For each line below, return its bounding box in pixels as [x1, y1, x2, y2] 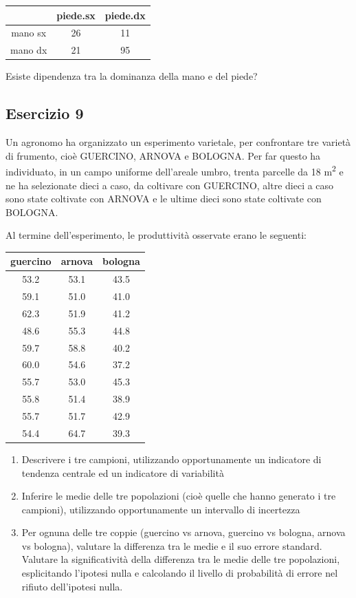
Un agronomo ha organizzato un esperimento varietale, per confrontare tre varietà [5, 135, 351, 149]
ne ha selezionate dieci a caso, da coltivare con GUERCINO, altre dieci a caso [5, 178, 334, 192]
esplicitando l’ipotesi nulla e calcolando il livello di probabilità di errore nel [21, 566, 338, 580]
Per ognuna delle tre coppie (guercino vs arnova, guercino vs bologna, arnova [21, 525, 346, 540]
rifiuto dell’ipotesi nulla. [21, 579, 123, 593]
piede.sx [56, 8, 96, 22]
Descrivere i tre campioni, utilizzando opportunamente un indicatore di [21, 451, 322, 466]
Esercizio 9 [5, 103, 84, 124]
